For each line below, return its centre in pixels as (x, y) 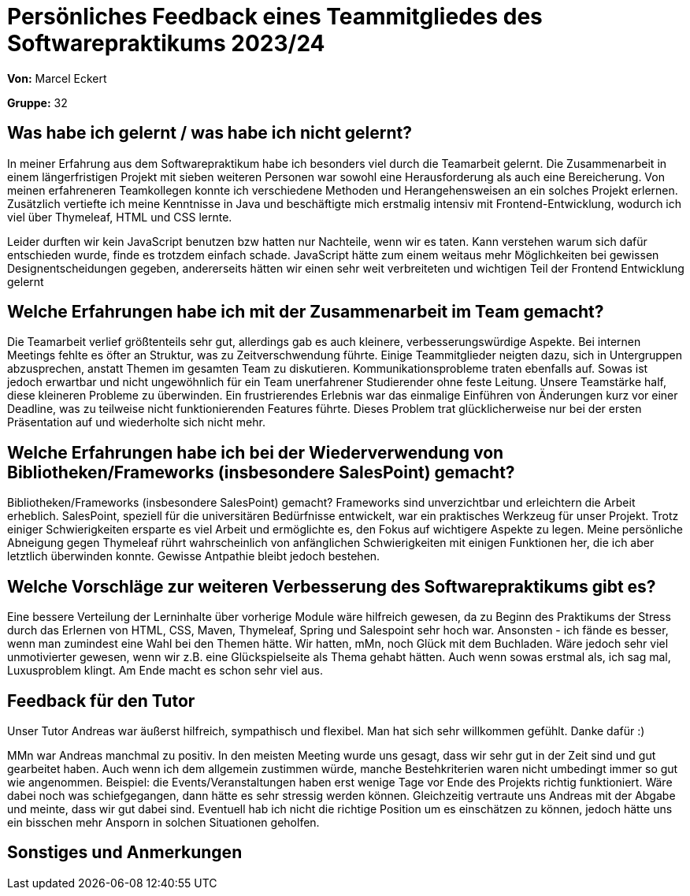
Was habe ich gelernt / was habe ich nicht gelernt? (210, 133)
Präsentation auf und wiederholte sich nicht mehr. (136, 422)
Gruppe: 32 (37, 102)
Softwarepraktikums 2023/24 (166, 43)
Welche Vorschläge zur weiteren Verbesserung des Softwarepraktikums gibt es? (332, 586)
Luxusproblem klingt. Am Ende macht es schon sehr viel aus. (165, 671)
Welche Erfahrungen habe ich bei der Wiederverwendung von (256, 452)
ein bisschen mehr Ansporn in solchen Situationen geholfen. (163, 822)
